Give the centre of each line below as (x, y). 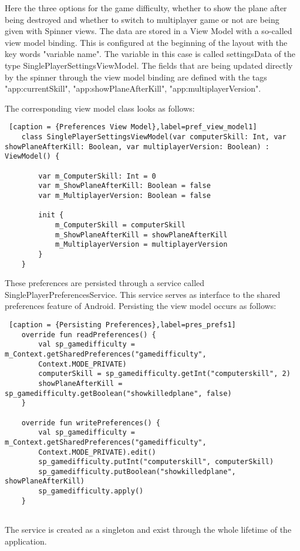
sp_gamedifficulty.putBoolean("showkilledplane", (137, 471)
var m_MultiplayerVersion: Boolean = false (124, 195)
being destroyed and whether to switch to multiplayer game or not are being (142, 19)
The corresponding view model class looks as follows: (100, 108)
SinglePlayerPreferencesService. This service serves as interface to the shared (143, 294)
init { (51, 215)
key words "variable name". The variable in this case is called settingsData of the (150, 54)
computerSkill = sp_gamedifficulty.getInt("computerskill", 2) (164, 374)
